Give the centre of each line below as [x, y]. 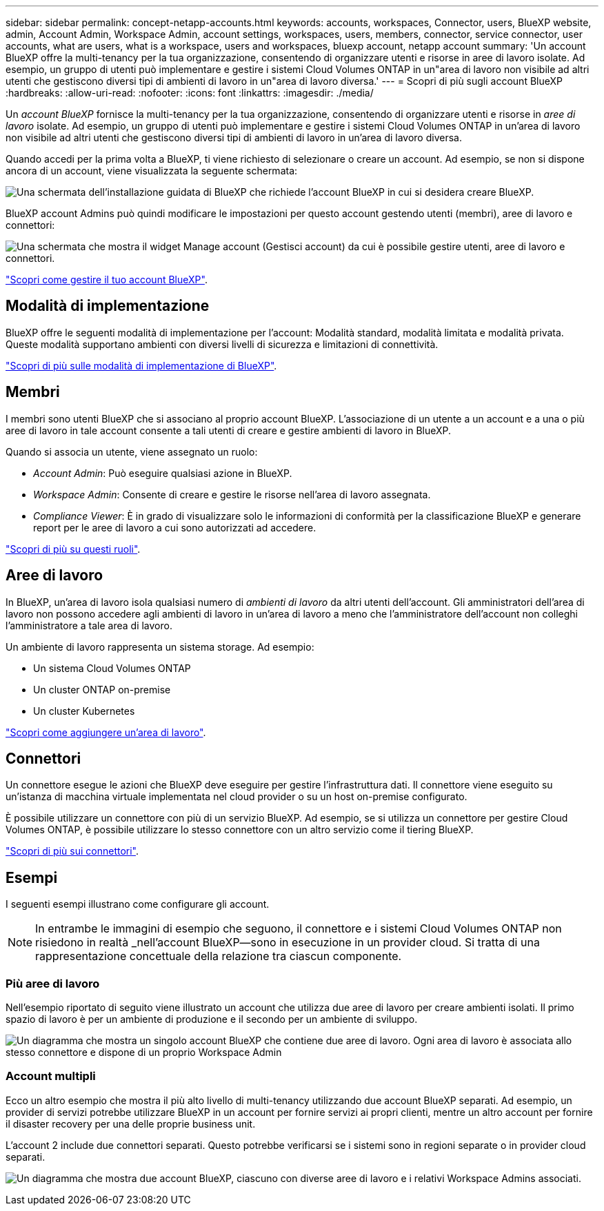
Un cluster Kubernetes [84, 711]
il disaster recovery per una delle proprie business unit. [131, 1123]
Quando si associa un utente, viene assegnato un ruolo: [132, 451]
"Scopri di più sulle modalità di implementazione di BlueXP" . [141, 365]
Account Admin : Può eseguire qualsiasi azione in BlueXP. [163, 473]
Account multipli [51, 1076]
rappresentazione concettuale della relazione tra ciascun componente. [219, 956]
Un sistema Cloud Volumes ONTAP [112, 668]
